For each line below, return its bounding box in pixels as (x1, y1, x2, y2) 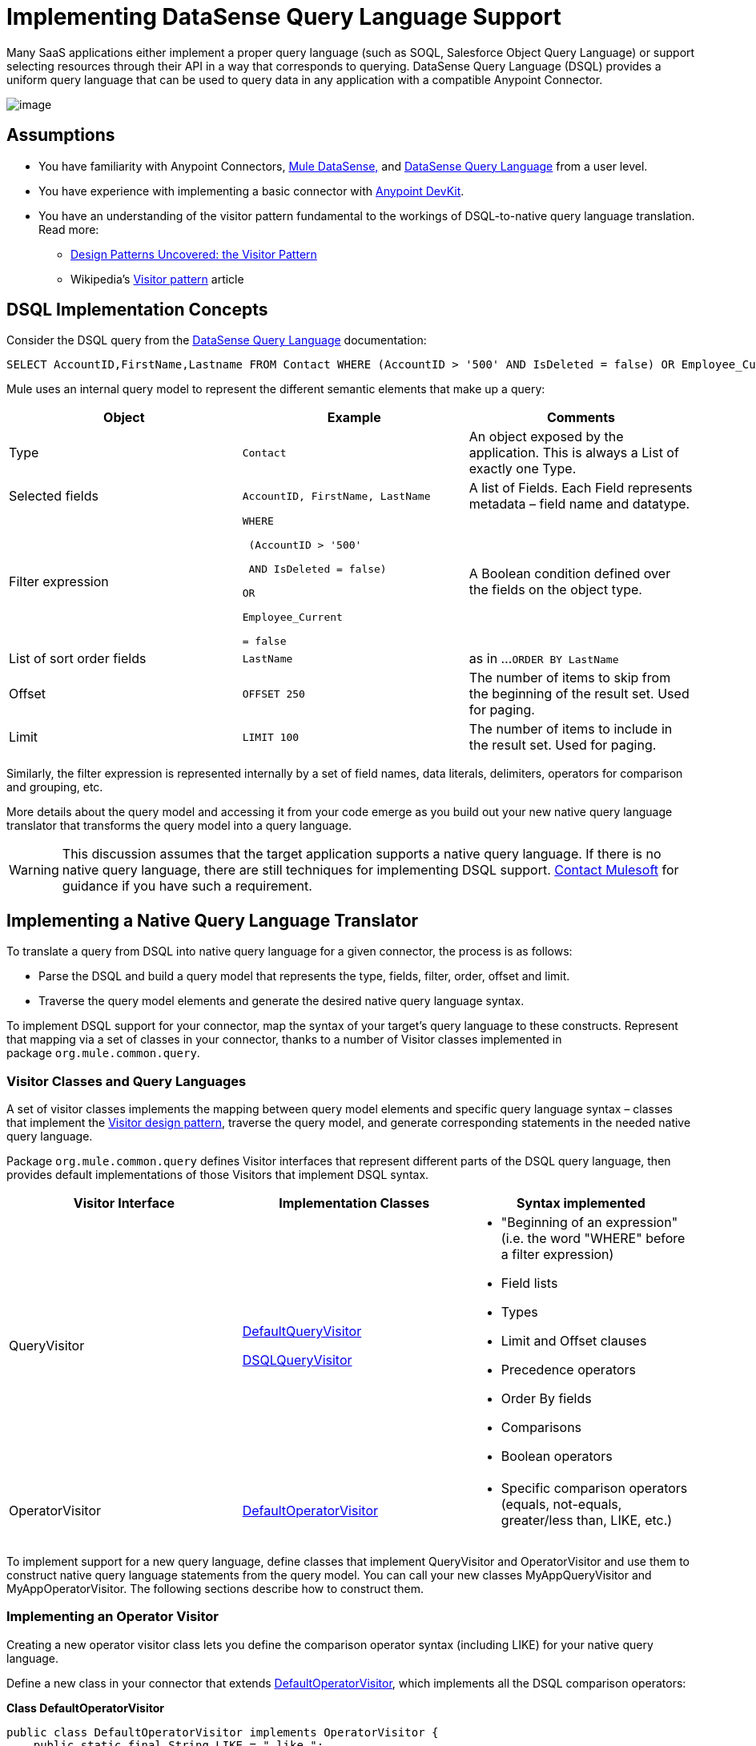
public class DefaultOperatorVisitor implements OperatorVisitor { (6, 1725, 439, 1739)
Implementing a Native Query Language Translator (6, 910, 419, 931)
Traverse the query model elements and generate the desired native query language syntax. (38, 994, 525, 1008)
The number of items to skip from (468, 670, 671, 686)
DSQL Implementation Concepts (6, 300, 268, 320)
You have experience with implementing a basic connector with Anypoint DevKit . (38, 183, 464, 198)
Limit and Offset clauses (501, 1333, 647, 1350)
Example (327, 409, 381, 426)
